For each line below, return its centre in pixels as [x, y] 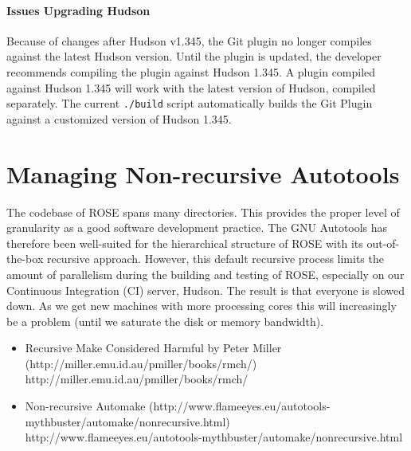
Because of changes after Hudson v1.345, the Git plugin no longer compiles [189, 40]
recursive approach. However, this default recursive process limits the [215, 259]
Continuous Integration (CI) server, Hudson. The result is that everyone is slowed [206, 290]
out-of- [383, 243]
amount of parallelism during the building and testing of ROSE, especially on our [205, 274]
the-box [25, 259]
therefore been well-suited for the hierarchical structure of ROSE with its [185, 243]
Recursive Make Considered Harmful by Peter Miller [153, 348]
